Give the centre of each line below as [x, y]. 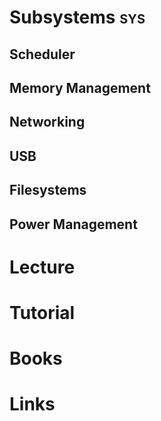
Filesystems [48, 190]
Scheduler [42, 54]
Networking [47, 122]
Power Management [73, 224]
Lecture [42, 267]
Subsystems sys [77, 17]
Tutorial [42, 312]
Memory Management [80, 87]
